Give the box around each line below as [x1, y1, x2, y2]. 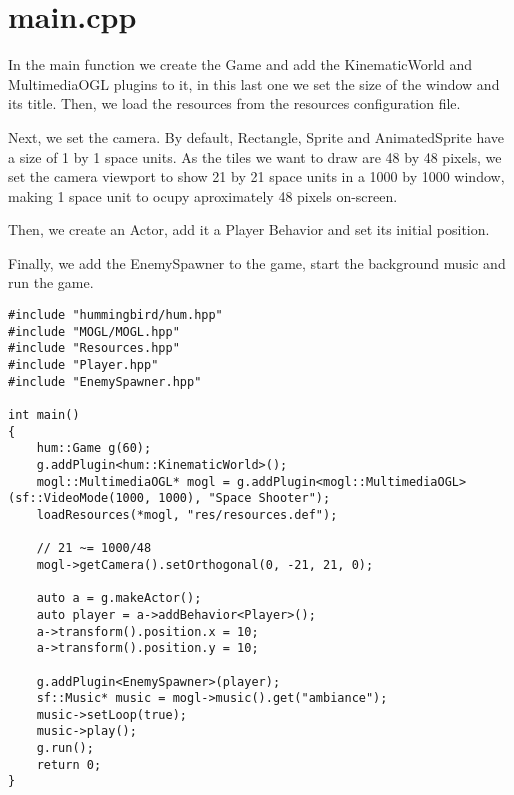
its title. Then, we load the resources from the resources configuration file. [8, 93, 461, 114]
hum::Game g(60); [36, 441, 152, 456]
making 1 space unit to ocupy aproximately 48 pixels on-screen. [8, 185, 398, 206]
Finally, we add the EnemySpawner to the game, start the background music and [8, 252, 506, 273]
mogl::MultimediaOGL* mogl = [36, 474, 230, 489]
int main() [8, 408, 80, 422]
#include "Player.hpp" [8, 358, 159, 373]
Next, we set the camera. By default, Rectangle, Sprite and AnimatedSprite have [8, 126, 505, 147]
